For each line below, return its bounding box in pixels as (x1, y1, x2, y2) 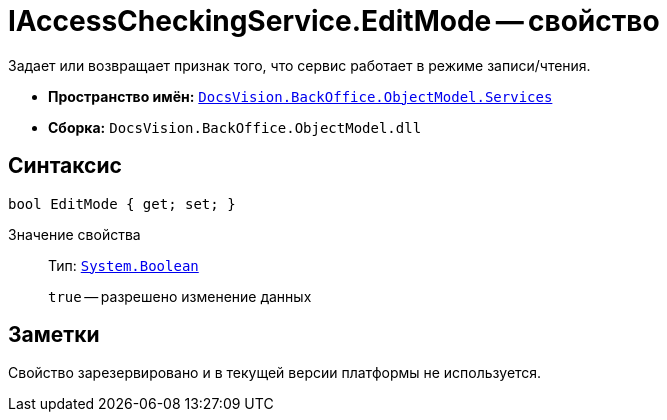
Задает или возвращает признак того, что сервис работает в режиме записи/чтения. (8, 56, 591, 74)
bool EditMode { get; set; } (8, 195, 236, 212)
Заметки (8, 322, 100, 348)
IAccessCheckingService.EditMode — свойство (8, 4, 660, 38)
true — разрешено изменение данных (48, 287, 312, 305)
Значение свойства (8, 225, 141, 243)
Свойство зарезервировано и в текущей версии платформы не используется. (8, 364, 542, 382)
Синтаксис (8, 153, 122, 179)
